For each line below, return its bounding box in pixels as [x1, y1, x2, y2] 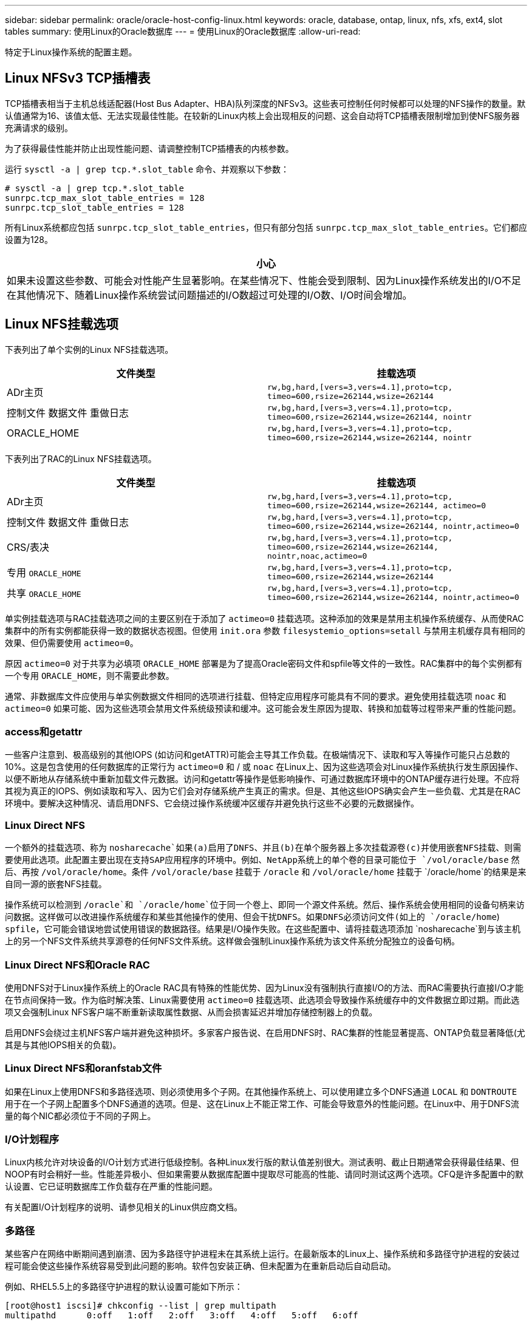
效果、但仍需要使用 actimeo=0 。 [5, 637, 138, 648]
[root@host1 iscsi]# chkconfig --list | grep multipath [5, 1301, 276, 1311]
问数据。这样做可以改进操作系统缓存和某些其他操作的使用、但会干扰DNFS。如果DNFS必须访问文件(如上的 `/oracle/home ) [5, 911, 500, 922]
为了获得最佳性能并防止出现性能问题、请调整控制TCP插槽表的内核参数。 [5, 143, 294, 154]
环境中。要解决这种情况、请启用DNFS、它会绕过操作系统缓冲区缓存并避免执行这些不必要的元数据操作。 [5, 798, 419, 809]
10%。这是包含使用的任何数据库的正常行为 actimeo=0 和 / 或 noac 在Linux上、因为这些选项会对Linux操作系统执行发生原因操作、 [5, 761, 523, 772]
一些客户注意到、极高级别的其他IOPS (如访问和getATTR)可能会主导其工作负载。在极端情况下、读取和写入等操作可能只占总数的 [5, 749, 510, 760]
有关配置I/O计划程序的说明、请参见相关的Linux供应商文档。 [5, 1202, 243, 1213]
